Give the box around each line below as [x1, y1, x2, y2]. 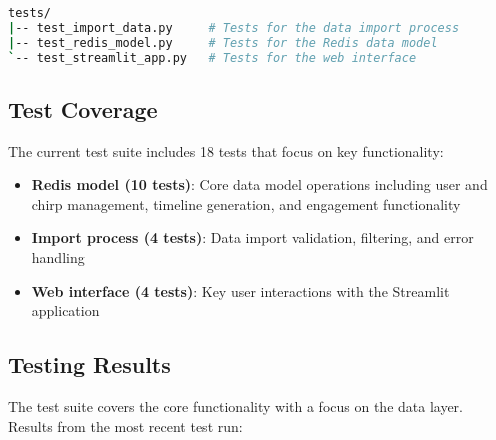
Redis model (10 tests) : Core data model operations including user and [31, 174, 488, 195]
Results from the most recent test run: [8, 415, 243, 436]
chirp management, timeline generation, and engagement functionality [31, 193, 461, 214]
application [31, 300, 100, 321]
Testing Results [8, 349, 171, 380]
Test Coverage [8, 93, 158, 124]
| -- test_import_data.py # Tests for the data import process [8, 20, 460, 35]
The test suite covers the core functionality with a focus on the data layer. [8, 396, 463, 417]
